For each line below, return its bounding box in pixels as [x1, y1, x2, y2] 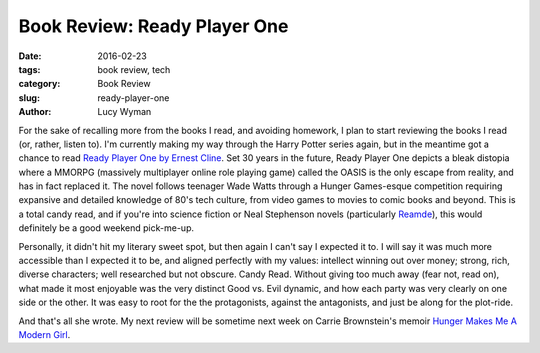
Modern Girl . [18, 328, 71, 340]
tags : [18, 63, 41, 75]
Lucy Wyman [97, 106, 152, 118]
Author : [18, 106, 52, 118]
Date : [18, 50, 42, 62]
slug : [18, 91, 40, 104]
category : [18, 78, 61, 90]
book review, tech [97, 63, 171, 75]
